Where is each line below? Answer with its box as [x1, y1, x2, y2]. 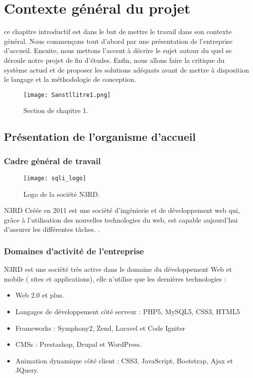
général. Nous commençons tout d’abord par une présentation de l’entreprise [4, 36, 233, 46]
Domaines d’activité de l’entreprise [4, 245, 144, 257]
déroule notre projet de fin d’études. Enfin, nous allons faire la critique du [4, 55, 225, 65]
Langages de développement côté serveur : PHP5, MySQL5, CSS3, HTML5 [15, 306, 240, 316]
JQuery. [15, 365, 39, 375]
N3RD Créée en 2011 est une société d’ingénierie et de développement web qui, [4, 205, 240, 215]
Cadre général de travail [4, 154, 101, 167]
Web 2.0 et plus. [15, 290, 64, 300]
